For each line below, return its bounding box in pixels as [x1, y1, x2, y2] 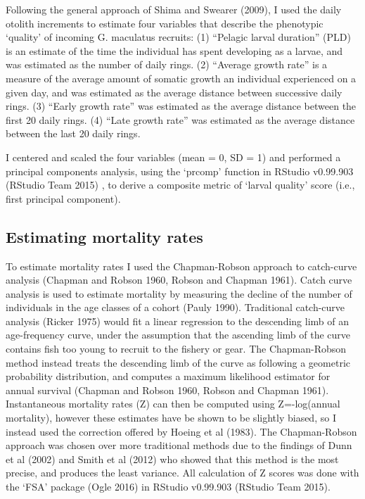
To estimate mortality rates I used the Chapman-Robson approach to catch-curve [6, 258, 357, 273]
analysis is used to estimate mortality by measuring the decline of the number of [6, 286, 352, 301]
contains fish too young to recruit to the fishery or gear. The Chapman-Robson [6, 341, 347, 356]
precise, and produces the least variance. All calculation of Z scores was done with [6, 465, 359, 480]
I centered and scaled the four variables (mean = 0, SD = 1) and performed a [6, 149, 341, 164]
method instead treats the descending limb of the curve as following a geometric [6, 355, 350, 369]
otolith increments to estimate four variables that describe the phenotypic [6, 15, 324, 30]
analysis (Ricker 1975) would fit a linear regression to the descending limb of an [6, 313, 349, 328]
